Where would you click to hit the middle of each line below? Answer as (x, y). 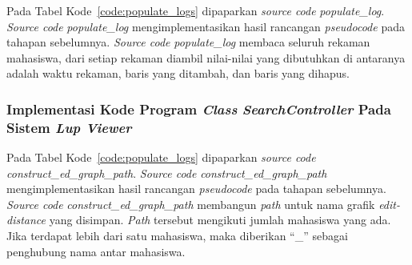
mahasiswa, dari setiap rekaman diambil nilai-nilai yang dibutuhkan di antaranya (206, 57)
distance (26, 220)
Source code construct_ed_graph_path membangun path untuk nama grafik (191, 204)
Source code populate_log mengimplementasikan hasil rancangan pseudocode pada (206, 26)
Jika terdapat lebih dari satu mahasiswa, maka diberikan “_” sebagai (177, 236)
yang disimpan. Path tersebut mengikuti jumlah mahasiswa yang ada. (220, 220)
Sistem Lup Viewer (69, 127)
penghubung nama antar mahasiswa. (96, 251)
